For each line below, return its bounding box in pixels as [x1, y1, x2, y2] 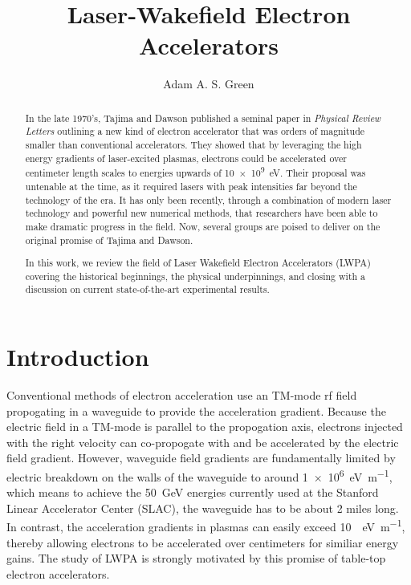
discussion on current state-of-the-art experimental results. [25, 282, 270, 296]
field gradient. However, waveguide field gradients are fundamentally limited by [6, 449, 396, 466]
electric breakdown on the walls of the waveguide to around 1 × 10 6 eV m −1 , [6, 466, 393, 485]
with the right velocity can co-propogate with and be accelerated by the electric [6, 433, 399, 450]
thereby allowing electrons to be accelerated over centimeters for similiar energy [6, 534, 399, 550]
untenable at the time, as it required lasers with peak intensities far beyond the [25, 179, 357, 193]
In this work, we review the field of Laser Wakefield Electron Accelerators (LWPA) [25, 256, 371, 270]
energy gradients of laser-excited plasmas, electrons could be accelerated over [25, 151, 347, 165]
